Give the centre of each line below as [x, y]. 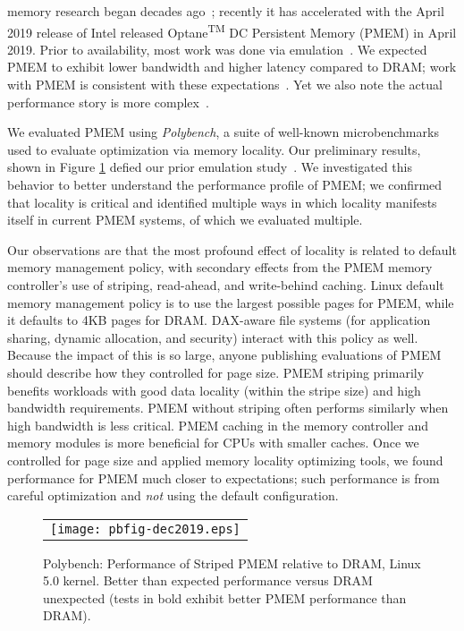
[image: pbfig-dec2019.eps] [145, 529]
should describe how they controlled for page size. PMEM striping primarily [216, 372]
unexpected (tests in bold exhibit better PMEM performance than [225, 597]
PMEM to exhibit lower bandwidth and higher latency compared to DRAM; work [232, 67]
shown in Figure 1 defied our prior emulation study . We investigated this [210, 167]
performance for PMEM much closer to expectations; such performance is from [224, 478]
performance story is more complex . [108, 102]
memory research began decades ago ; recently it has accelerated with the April [226, 11]
